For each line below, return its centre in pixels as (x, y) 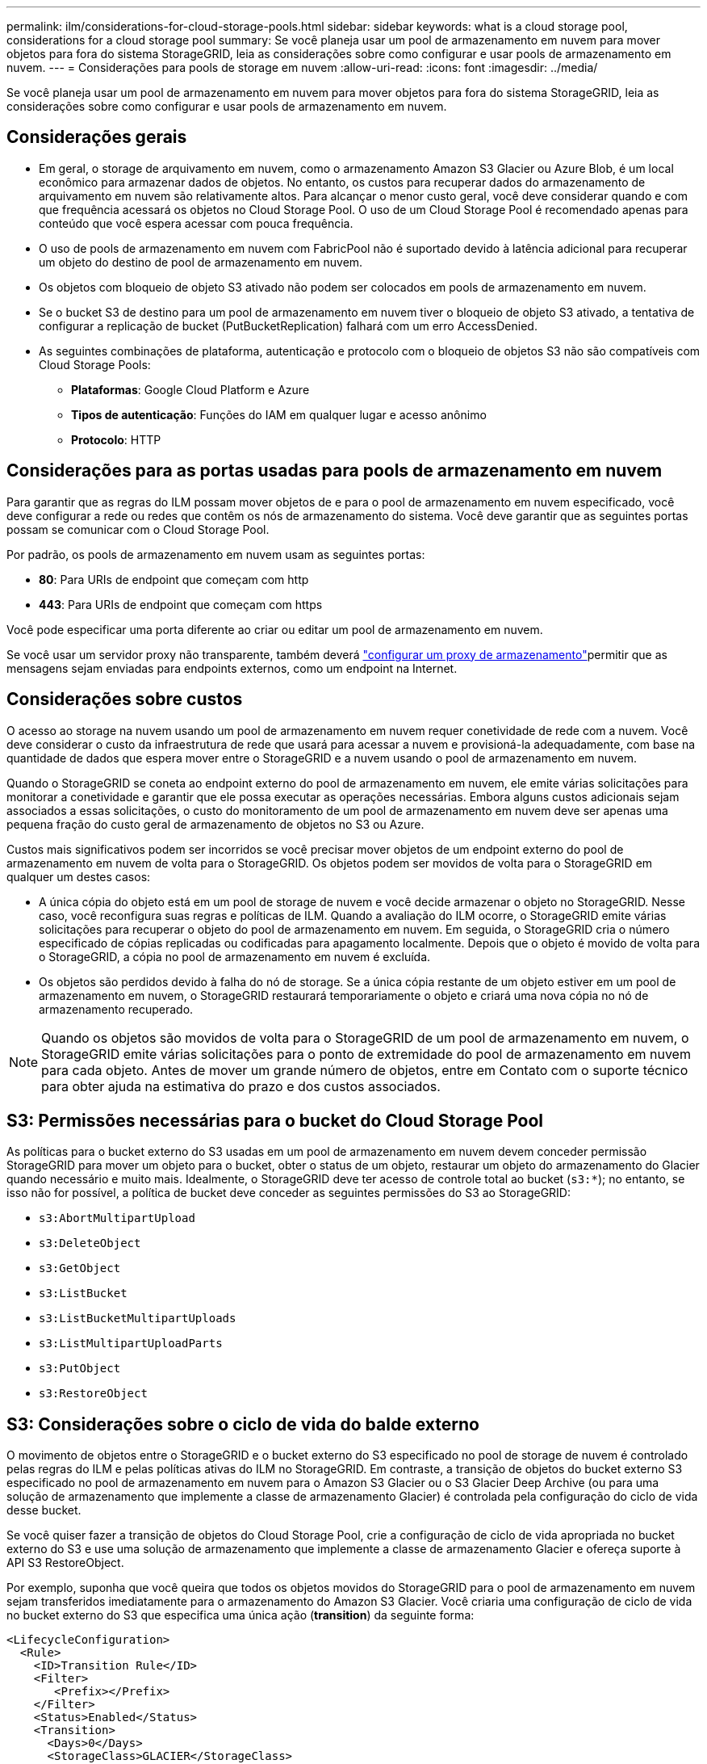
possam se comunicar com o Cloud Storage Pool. (138, 529)
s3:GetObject (80, 1268)
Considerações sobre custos (125, 699)
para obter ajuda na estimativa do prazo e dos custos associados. (241, 1086)
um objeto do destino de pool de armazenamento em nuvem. (201, 262)
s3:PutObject (80, 1369)
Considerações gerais (97, 137)
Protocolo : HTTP (116, 439)
